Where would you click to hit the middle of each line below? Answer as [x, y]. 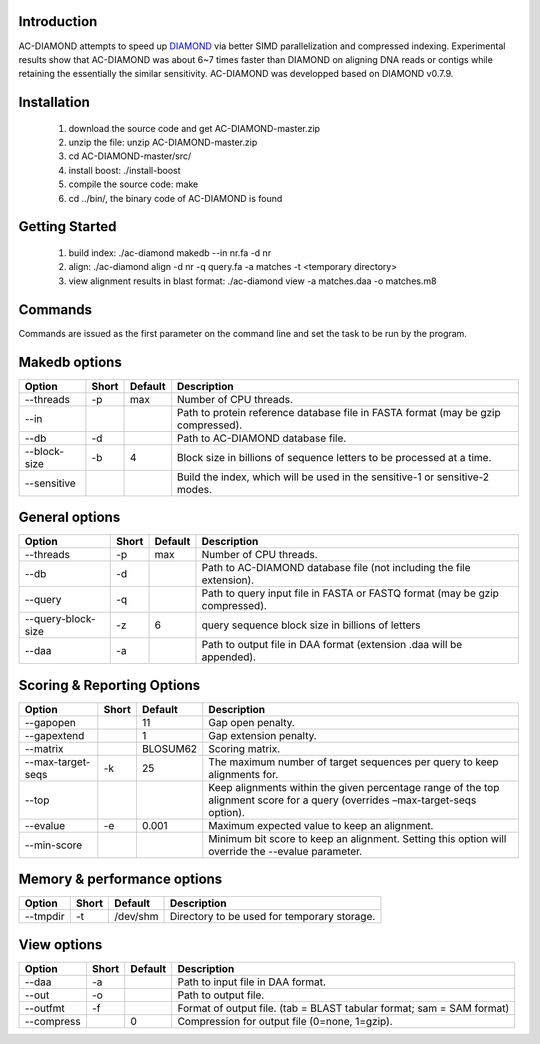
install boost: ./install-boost [124, 170]
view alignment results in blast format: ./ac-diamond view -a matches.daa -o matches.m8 [252, 281]
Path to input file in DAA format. [252, 982]
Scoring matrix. [244, 748]
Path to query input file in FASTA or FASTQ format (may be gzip [350, 593]
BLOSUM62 [169, 748]
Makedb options [70, 361]
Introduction [58, 21]
